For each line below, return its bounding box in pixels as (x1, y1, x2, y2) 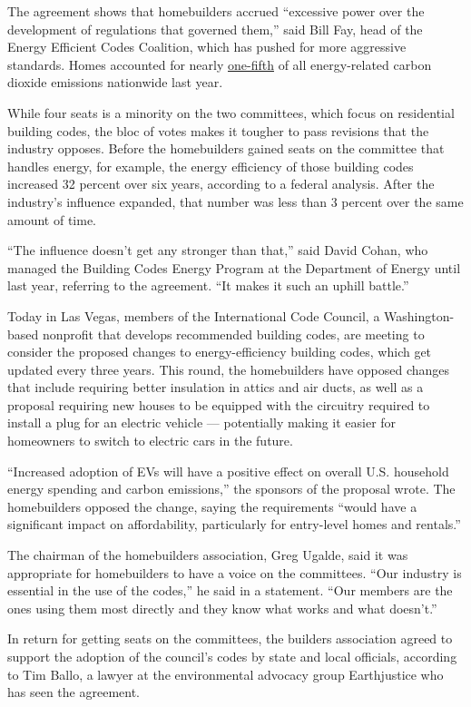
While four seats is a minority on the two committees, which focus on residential (7, 103, 455, 122)
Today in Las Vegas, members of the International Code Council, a (7, 306, 380, 325)
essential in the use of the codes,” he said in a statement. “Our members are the (7, 581, 453, 600)
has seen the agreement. (7, 682, 140, 702)
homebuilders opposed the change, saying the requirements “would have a (7, 496, 417, 516)
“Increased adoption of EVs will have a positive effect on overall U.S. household (7, 461, 449, 480)
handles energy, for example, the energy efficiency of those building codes (7, 156, 414, 175)
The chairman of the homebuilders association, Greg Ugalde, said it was (7, 545, 408, 565)
